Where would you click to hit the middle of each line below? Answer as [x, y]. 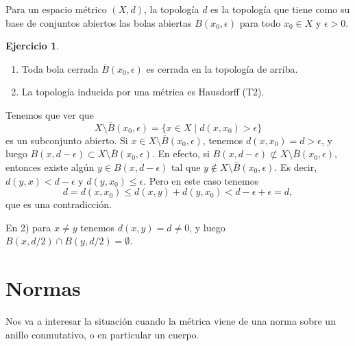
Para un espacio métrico [56, 9]
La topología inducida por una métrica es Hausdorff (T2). [143, 92]
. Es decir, [296, 166]
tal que [186, 166]
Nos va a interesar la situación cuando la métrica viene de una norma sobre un [171, 321]
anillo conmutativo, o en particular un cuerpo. [102, 334]
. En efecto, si [181, 153]
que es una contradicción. [59, 204]
